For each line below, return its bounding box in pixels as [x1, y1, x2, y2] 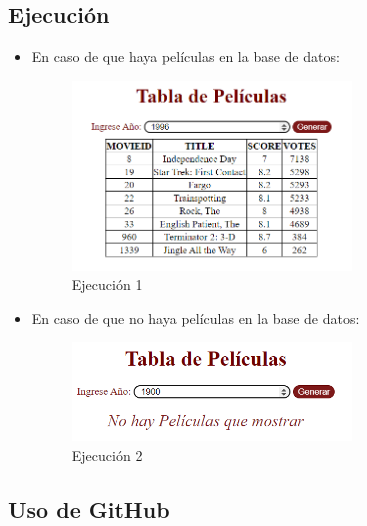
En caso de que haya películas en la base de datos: [31, 46, 340, 67]
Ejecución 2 [71, 445, 143, 466]
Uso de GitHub [8, 494, 170, 524]
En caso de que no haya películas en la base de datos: [31, 307, 360, 328]
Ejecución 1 [71, 274, 143, 295]
